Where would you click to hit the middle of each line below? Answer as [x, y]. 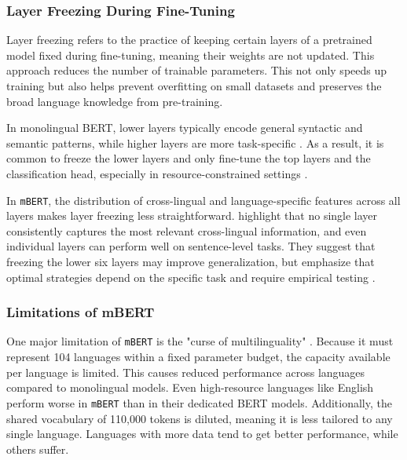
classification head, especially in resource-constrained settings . [157, 173]
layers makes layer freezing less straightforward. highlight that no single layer [192, 215]
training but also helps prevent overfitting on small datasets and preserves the [194, 86]
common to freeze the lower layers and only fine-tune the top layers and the [189, 158]
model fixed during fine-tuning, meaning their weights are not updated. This [191, 55]
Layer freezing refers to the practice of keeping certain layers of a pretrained [189, 40]
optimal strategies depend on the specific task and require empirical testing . [191, 277]
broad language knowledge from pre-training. [115, 101]
